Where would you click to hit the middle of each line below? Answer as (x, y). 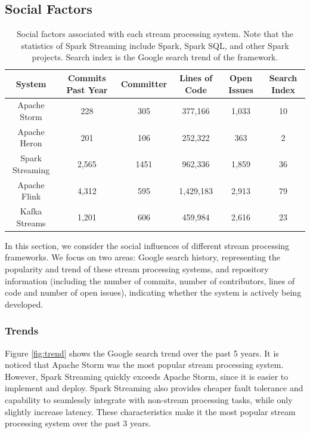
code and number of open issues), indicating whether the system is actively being (153, 292)
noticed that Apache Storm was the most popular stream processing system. (144, 365)
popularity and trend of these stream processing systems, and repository (137, 269)
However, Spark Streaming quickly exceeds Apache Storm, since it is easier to (147, 376)
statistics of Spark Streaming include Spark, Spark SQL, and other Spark (155, 45)
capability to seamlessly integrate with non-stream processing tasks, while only (149, 400)
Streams (31, 222)
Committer (144, 83)
